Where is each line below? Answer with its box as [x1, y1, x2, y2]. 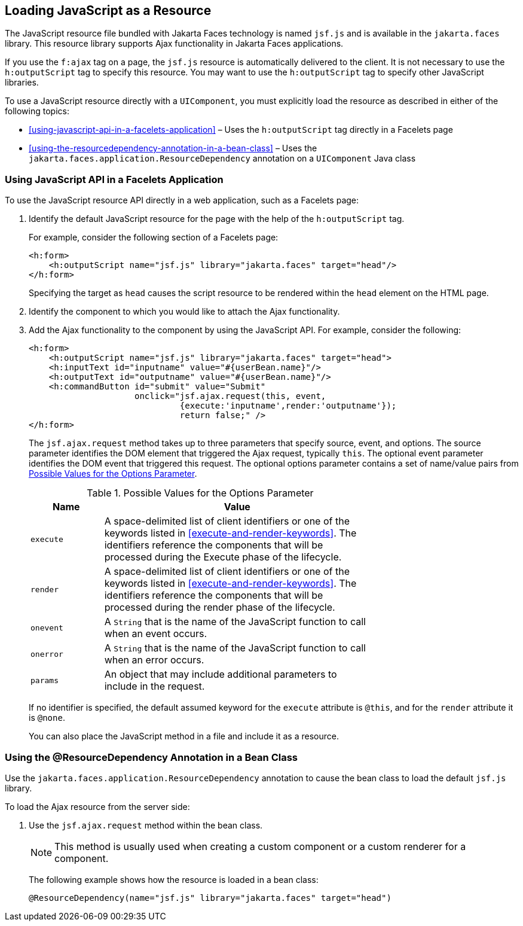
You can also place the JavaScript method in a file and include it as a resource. [29, 731, 339, 742]
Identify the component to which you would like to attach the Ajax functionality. [29, 306, 340, 317]
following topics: [5, 106, 69, 117]
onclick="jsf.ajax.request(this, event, [134, 391, 326, 401]
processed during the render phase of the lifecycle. [104, 601, 335, 614]
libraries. [5, 77, 39, 88]
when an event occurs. [104, 628, 207, 640]
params [30, 675, 59, 685]
